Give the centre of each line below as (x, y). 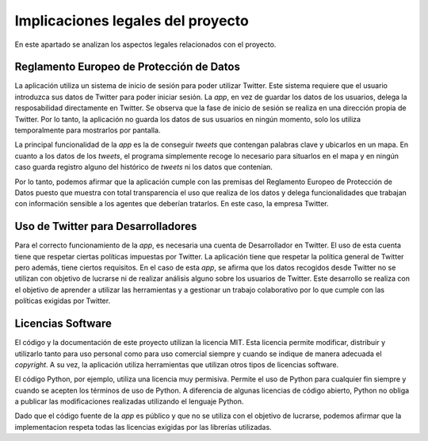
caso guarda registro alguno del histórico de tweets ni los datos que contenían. (144, 167)
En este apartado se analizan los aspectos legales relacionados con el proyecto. (145, 44)
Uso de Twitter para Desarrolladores (106, 226)
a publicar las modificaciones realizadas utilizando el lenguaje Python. (129, 401)
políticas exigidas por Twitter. (63, 301)
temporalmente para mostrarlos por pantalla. (88, 130)
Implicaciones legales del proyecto (132, 21)
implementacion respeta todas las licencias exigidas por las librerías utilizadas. (143, 427)
